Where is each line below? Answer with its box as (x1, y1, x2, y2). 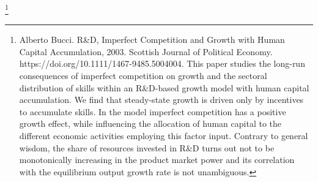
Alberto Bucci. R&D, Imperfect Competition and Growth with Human (19, 33, 285, 46)
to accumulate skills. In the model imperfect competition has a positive (19, 105, 286, 118)
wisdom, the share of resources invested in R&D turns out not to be (19, 141, 275, 154)
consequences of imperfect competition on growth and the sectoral (19, 69, 267, 82)
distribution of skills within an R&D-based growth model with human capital (19, 81, 309, 94)
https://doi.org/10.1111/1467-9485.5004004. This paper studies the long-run (19, 57, 305, 70)
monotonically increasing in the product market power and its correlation (19, 153, 295, 166)
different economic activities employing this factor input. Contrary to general (19, 129, 308, 142)
